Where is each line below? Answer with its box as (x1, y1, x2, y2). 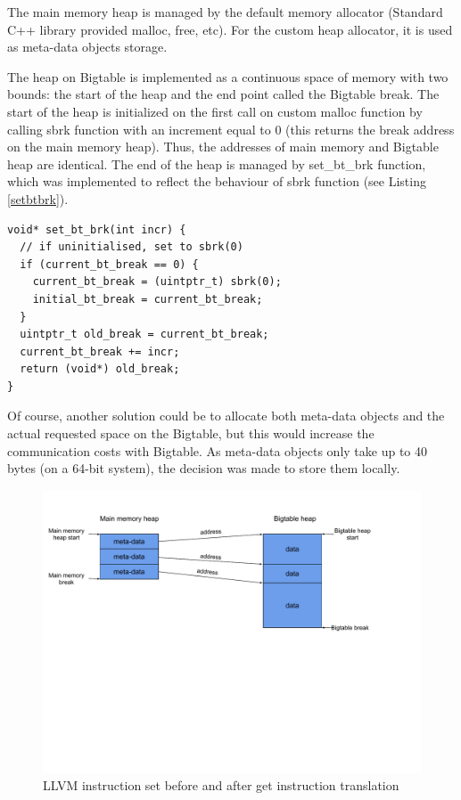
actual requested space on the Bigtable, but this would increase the (7, 424, 375, 443)
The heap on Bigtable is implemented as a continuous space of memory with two (7, 67, 449, 86)
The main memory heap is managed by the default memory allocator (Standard (7, 3, 443, 20)
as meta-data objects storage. (7, 37, 168, 56)
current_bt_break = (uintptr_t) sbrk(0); (32, 275, 282, 289)
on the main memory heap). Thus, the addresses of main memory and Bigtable (7, 137, 439, 156)
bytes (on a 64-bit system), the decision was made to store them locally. (7, 459, 400, 478)
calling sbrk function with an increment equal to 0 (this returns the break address (7, 119, 455, 138)
